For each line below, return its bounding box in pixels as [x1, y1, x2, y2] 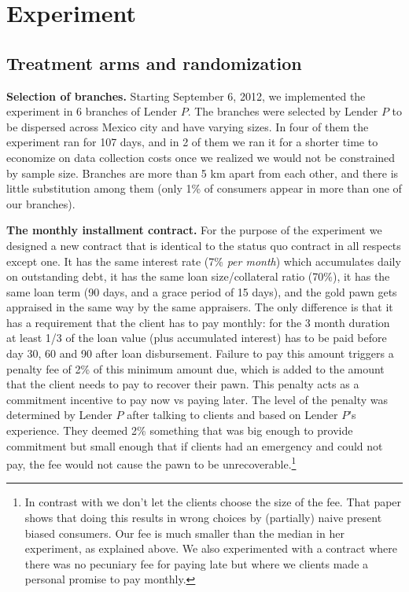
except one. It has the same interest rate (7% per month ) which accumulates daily [6, 252, 401, 269]
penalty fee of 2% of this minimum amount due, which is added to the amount [6, 360, 385, 377]
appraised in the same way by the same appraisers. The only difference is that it [6, 299, 393, 315]
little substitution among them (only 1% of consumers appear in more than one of [6, 180, 402, 197]
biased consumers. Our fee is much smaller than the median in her [24, 524, 345, 541]
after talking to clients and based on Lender [127, 406, 338, 423]
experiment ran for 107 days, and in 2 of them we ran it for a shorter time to [6, 134, 378, 150]
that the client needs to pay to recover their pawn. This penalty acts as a [6, 376, 359, 392]
